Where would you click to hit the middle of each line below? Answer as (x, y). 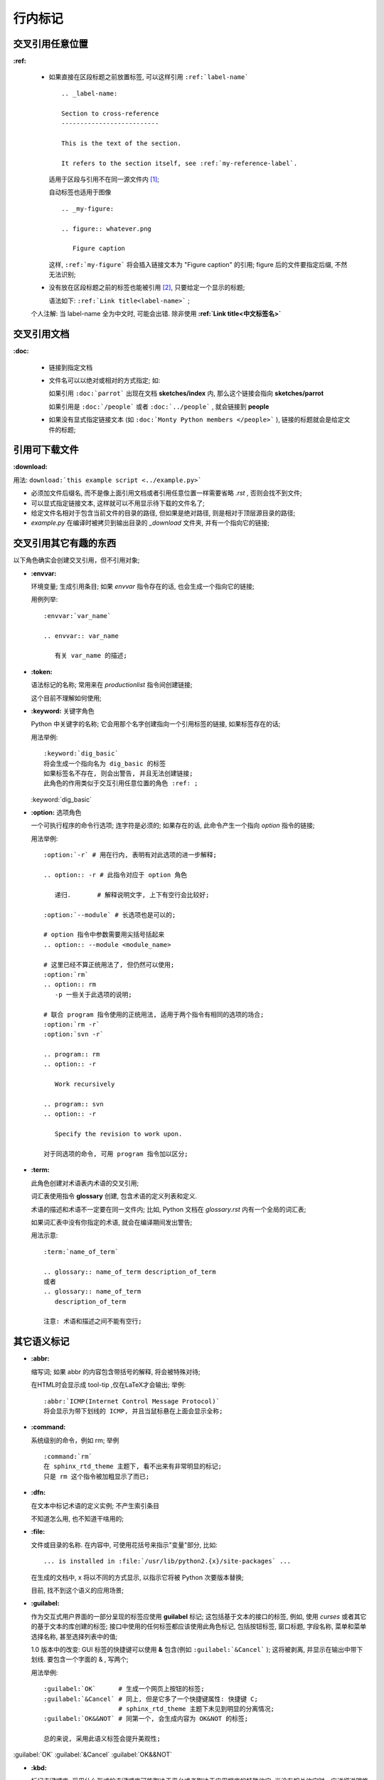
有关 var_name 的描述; (91, 656)
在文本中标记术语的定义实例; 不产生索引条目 (95, 1505)
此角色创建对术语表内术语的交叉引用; (85, 1183)
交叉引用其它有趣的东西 (65, 544)
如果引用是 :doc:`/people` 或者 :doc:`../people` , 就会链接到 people (159, 407)
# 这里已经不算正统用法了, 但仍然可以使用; (109, 964)
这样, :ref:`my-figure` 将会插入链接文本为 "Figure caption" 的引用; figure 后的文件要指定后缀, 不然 (198, 264)
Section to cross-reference (110, 113)
